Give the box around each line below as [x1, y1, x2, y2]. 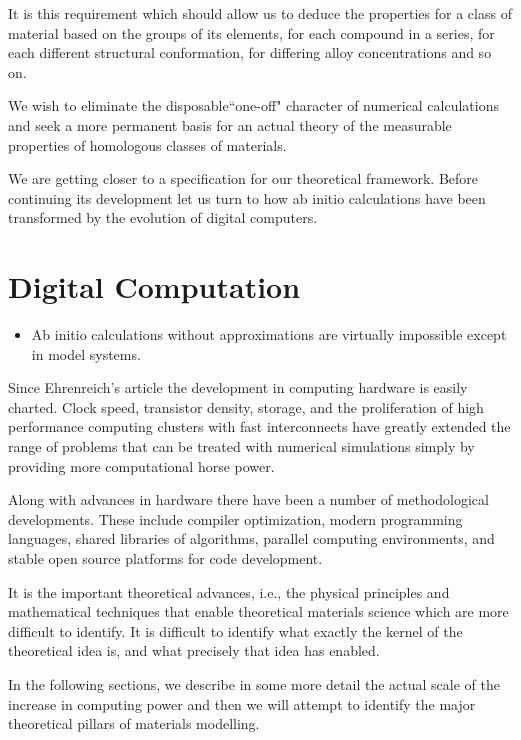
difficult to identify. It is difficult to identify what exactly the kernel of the [8, 620, 463, 641]
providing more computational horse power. [8, 455, 275, 476]
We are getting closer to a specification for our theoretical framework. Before [8, 168, 479, 189]
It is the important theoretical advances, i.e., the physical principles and [8, 581, 450, 602]
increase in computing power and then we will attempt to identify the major [8, 693, 476, 714]
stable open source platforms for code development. [8, 548, 323, 568]
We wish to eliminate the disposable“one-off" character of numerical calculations [8, 95, 499, 116]
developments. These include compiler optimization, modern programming [8, 508, 463, 529]
